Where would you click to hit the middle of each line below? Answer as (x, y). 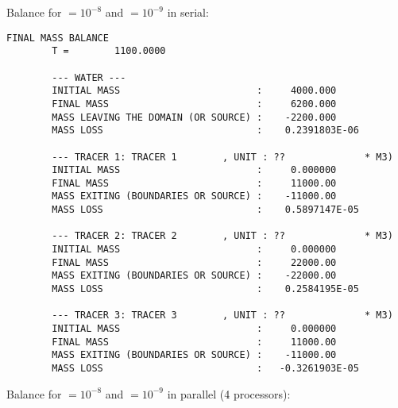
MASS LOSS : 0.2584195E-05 (205, 289)
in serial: (188, 12)
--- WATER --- (89, 77)
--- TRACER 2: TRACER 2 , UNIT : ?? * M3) (222, 236)
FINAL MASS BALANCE (58, 38)
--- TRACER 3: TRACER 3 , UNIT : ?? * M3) (222, 316)
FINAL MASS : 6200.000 (194, 104)
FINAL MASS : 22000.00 (194, 262)
